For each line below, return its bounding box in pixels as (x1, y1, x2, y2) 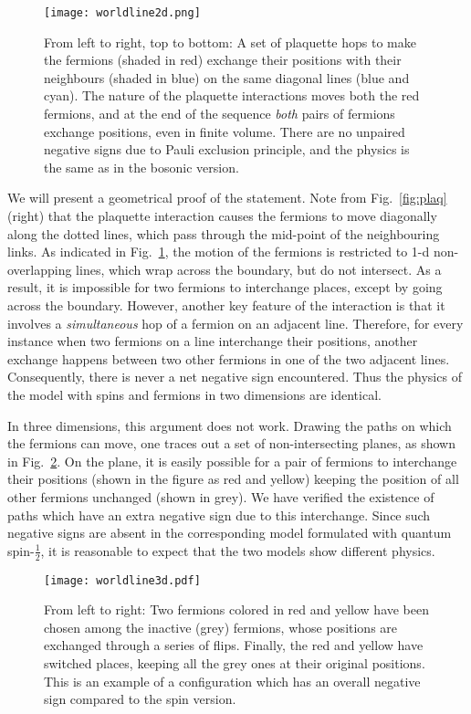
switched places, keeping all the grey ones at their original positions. (44, 653, 425, 672)
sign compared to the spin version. (44, 689, 236, 709)
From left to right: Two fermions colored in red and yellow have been (44, 600, 430, 619)
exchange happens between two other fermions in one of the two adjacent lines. (7, 349, 450, 368)
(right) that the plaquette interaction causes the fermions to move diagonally (7, 206, 437, 225)
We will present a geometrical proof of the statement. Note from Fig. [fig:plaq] (7, 188, 447, 207)
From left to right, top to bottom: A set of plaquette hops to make (44, 32, 416, 51)
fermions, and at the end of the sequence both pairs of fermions (44, 104, 395, 123)
